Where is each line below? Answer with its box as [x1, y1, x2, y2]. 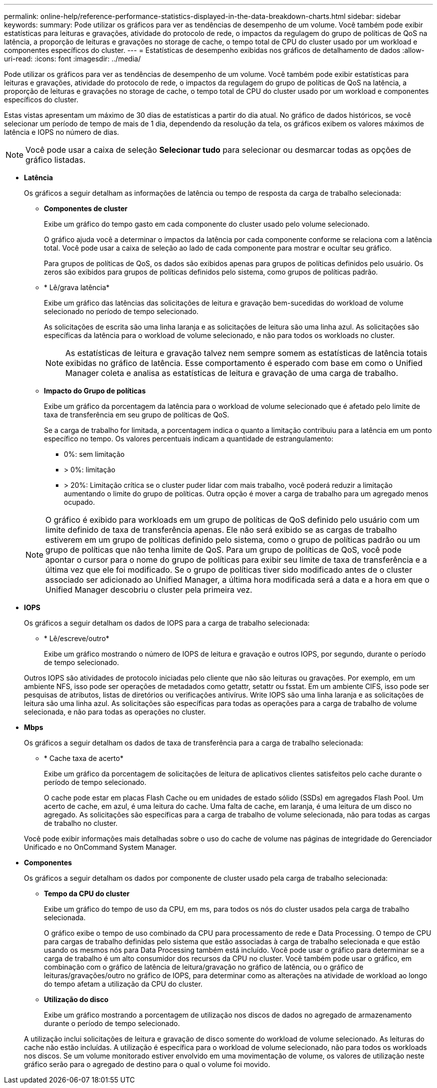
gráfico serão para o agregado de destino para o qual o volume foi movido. [24, 1060, 270, 1069]
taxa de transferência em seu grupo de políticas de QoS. [44, 410, 229, 419]
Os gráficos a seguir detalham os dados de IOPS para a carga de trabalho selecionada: [24, 619, 310, 627]
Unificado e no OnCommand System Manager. [24, 843, 177, 851]
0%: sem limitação [64, 450, 125, 458]
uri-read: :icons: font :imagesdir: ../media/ [4, 54, 141, 63]
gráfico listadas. [25, 155, 86, 165]
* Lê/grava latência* [44, 283, 110, 292]
